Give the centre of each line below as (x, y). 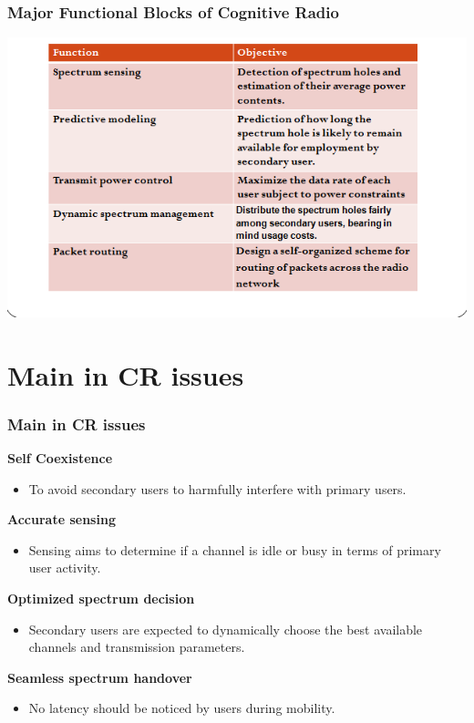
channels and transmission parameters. (137, 647)
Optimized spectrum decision (101, 598)
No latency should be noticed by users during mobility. (182, 708)
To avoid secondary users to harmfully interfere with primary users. (217, 488)
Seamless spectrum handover (100, 677)
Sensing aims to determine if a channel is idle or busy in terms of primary (235, 549)
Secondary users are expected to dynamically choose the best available (226, 629)
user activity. (65, 568)
